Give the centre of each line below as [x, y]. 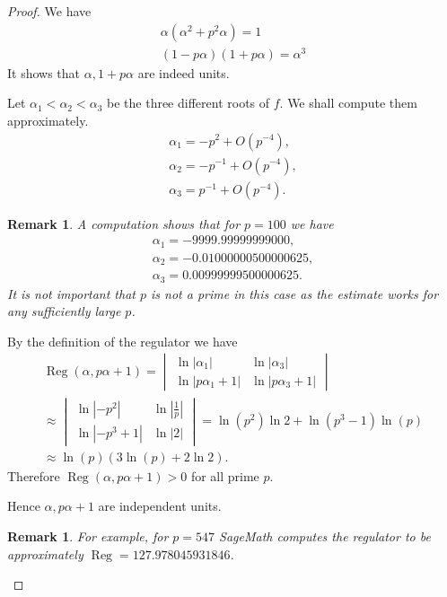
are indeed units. [184, 72]
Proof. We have [49, 11]
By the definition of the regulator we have [123, 341]
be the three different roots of [188, 103]
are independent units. [160, 506]
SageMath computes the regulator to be [325, 536]
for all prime [225, 475]
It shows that [44, 72]
